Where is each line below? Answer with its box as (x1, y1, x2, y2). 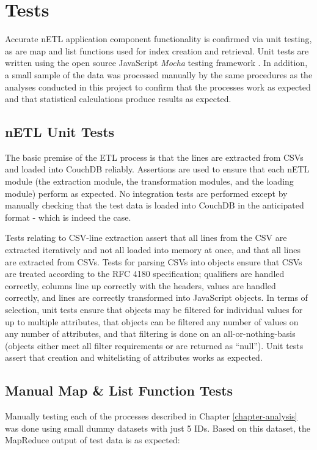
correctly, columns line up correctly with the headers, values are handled (5, 279, 276, 292)
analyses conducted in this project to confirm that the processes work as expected (5, 80, 311, 93)
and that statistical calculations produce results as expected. (5, 92, 231, 105)
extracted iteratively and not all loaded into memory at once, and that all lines (5, 243, 301, 256)
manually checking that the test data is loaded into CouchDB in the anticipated (5, 199, 304, 212)
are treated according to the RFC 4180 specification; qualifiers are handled (5, 267, 285, 280)
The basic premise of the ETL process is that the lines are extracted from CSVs (5, 150, 304, 163)
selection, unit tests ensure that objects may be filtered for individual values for (5, 303, 303, 316)
